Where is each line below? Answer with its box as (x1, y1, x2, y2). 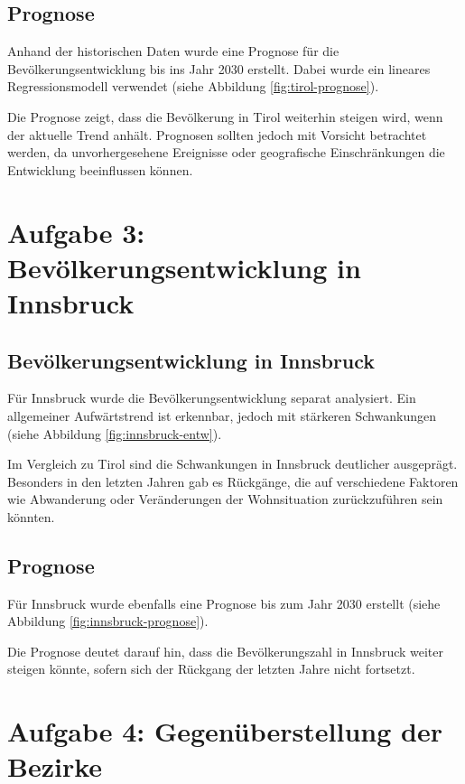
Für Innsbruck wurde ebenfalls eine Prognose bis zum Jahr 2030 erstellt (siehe (7, 593, 441, 612)
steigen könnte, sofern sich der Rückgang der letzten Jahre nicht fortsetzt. (7, 659, 415, 678)
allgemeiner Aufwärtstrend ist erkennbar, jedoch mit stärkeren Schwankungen (7, 406, 436, 425)
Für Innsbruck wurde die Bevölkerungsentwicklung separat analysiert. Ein (7, 388, 416, 407)
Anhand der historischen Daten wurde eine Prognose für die (7, 42, 339, 61)
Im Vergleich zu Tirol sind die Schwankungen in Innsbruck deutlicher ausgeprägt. (7, 454, 458, 473)
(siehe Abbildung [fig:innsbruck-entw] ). (7, 424, 222, 443)
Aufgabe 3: (7, 213, 145, 250)
